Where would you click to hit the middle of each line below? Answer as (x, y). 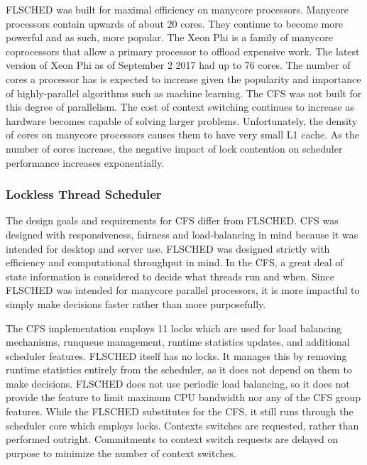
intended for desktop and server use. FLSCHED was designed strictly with (168, 248)
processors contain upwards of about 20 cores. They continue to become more (174, 23)
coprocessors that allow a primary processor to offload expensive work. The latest (183, 51)
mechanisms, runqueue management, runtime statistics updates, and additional (178, 342)
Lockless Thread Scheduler (84, 194)
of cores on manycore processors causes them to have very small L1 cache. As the (182, 135)
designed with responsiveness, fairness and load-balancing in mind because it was (182, 234)
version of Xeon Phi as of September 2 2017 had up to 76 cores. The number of (178, 65)
